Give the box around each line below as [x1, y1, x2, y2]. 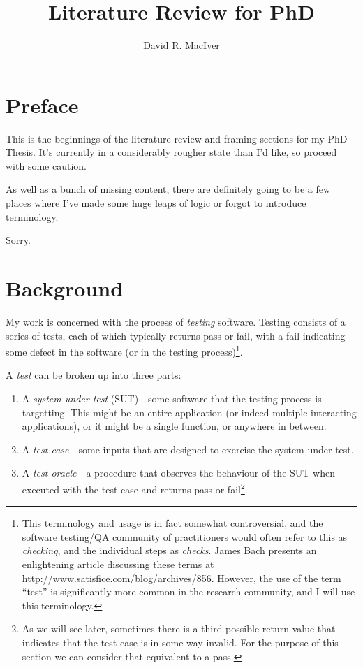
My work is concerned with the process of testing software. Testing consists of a [6, 314, 346, 328]
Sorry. [6, 233, 31, 247]
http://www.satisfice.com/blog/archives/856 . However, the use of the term [22, 570, 341, 585]
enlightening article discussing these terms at [22, 556, 214, 571]
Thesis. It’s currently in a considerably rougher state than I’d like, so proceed [6, 145, 337, 159]
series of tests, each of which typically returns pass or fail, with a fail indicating [6, 328, 346, 342]
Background [6, 274, 124, 302]
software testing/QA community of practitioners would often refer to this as [22, 529, 348, 544]
